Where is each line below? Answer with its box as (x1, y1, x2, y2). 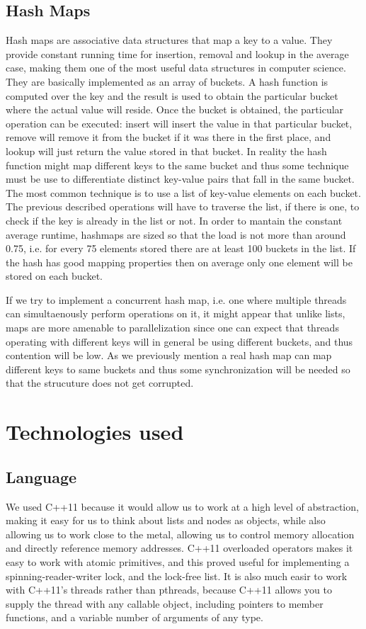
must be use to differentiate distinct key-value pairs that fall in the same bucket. (6, 171, 355, 186)
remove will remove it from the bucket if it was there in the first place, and (6, 130, 331, 144)
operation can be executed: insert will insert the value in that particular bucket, (6, 115, 353, 130)
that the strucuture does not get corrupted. (6, 375, 194, 390)
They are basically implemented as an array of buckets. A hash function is (6, 74, 328, 89)
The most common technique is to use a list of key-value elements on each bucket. (6, 185, 361, 200)
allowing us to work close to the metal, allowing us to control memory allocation (6, 526, 355, 541)
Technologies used (6, 417, 184, 446)
